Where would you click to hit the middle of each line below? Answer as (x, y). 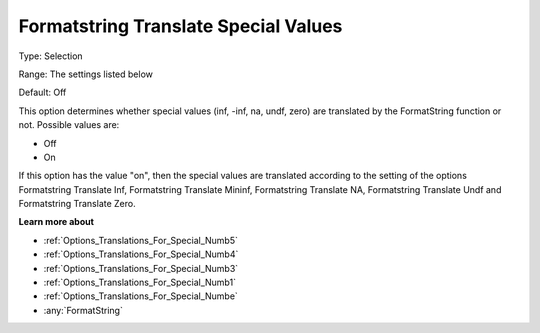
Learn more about (56, 222)
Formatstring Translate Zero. (77, 204)
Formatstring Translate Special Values (180, 26)
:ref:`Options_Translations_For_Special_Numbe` (141, 296)
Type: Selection (51, 56)
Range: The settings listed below (86, 74)
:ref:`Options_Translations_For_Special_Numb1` (140, 282)
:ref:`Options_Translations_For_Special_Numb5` (141, 240)
